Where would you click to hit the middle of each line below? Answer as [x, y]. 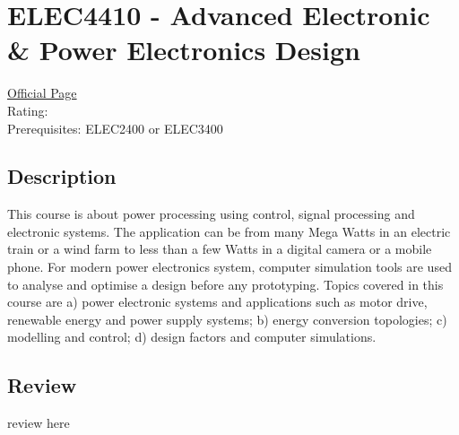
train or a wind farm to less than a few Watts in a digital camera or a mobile [220, 249]
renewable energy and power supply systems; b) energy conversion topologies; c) [227, 319]
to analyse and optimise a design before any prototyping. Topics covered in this [225, 284]
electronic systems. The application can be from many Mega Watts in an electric [229, 231]
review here [39, 423]
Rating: [28, 110]
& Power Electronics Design [184, 50]
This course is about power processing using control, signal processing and [211, 214]
